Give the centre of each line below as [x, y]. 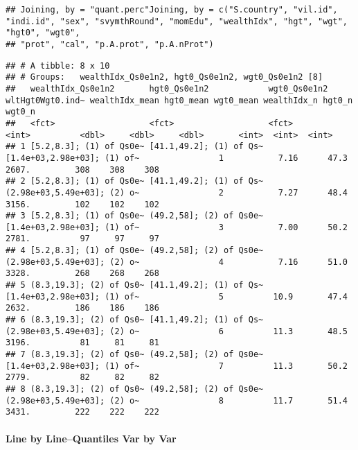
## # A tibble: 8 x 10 [58, 66]
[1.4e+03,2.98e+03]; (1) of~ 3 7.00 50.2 [177, 227]
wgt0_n [20, 112]
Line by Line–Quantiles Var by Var [91, 438]
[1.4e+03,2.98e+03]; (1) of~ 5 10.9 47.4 [177, 296]
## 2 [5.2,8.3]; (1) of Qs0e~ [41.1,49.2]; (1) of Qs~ [135, 181]
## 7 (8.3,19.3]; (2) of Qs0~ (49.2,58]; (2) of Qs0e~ [135, 355]
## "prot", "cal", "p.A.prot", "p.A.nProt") [110, 44]
